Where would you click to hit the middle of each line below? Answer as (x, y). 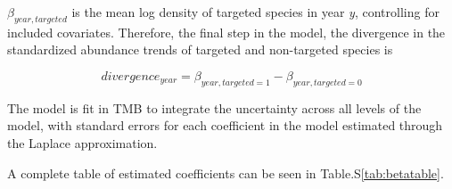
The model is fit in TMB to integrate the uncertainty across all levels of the (214, 107)
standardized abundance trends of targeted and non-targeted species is (200, 49)
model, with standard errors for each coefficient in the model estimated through (225, 125)
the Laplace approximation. (82, 142)
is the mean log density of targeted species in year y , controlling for (255, 12)
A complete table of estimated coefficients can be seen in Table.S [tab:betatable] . (226, 173)
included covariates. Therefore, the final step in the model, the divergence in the (226, 32)
